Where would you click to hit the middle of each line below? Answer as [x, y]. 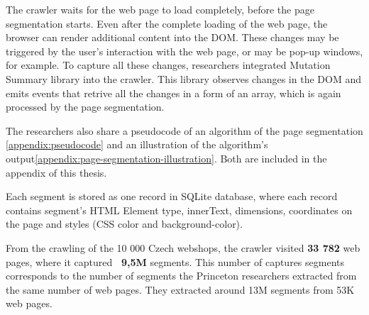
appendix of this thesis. [56, 172]
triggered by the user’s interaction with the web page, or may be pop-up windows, [184, 51]
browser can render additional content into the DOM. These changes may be [172, 37]
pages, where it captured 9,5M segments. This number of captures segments [175, 261]
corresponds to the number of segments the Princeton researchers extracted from [181, 276]
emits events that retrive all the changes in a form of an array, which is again [174, 93]
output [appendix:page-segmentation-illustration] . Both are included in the [166, 158]
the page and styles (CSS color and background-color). [124, 224]
